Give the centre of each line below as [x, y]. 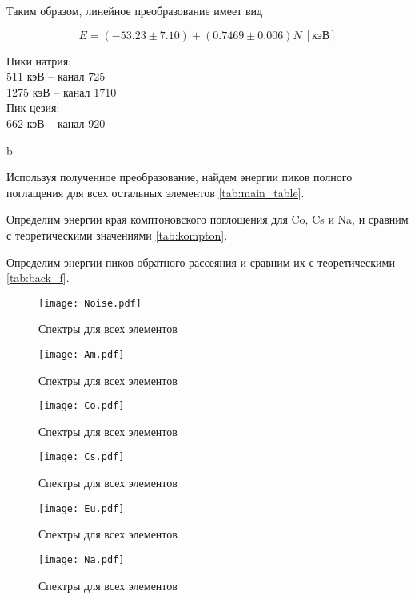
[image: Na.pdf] [82, 559]
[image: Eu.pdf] [82, 508]
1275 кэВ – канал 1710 [62, 91]
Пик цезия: [33, 107]
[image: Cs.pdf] [82, 457]
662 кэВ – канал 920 [56, 123]
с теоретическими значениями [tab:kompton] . [117, 234]
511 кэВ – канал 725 [56, 76]
